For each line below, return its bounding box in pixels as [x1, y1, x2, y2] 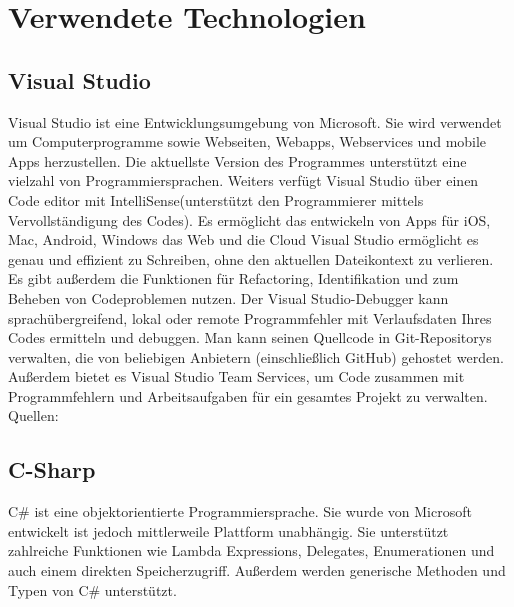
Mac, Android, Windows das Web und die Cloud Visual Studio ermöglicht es [8, 229, 479, 250]
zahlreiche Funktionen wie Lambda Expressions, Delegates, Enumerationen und [8, 540, 495, 561]
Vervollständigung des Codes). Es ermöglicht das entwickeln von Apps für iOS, [8, 209, 491, 230]
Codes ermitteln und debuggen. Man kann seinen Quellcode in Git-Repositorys [8, 327, 492, 348]
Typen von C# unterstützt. [8, 579, 177, 600]
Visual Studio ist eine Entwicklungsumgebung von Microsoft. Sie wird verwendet [8, 111, 502, 132]
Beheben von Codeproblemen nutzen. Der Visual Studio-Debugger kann [8, 287, 449, 308]
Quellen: [8, 405, 59, 426]
